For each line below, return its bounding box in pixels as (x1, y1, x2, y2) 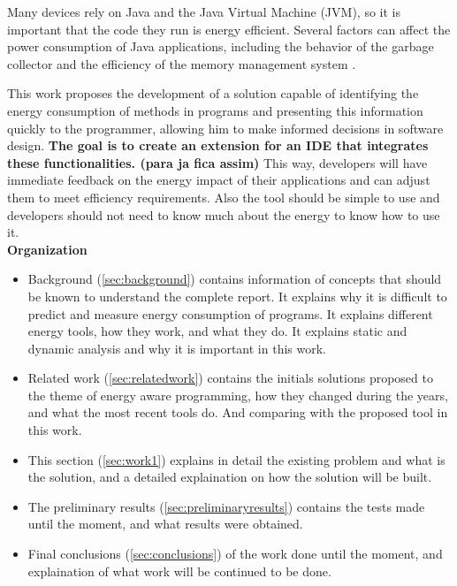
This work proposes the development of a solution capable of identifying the (7, 84, 419, 103)
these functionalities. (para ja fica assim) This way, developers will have (7, 153, 428, 171)
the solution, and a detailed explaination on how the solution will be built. (27, 468, 432, 486)
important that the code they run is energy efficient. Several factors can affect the (7, 19, 451, 38)
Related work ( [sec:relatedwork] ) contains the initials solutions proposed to (27, 369, 433, 387)
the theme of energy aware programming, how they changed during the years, (27, 385, 448, 404)
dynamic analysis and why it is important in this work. (27, 339, 326, 357)
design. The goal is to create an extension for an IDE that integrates (7, 136, 429, 155)
